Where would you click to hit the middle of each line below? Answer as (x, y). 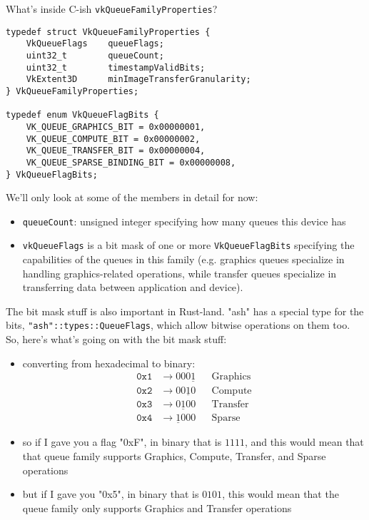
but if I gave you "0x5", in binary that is (111, 494)
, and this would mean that (304, 442)
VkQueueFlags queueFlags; (95, 44)
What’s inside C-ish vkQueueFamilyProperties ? (112, 9)
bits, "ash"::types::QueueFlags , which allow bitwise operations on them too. (178, 325)
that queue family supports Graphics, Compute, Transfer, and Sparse (174, 455)
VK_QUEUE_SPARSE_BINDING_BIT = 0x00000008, (131, 162)
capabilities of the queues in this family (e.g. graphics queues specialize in (183, 259)
